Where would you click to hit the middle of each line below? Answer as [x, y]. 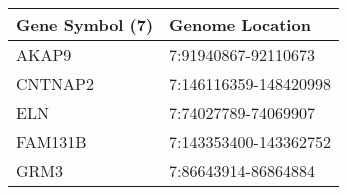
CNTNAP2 [55, 83]
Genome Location [240, 24]
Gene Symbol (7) [85, 24]
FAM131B [51, 141]
